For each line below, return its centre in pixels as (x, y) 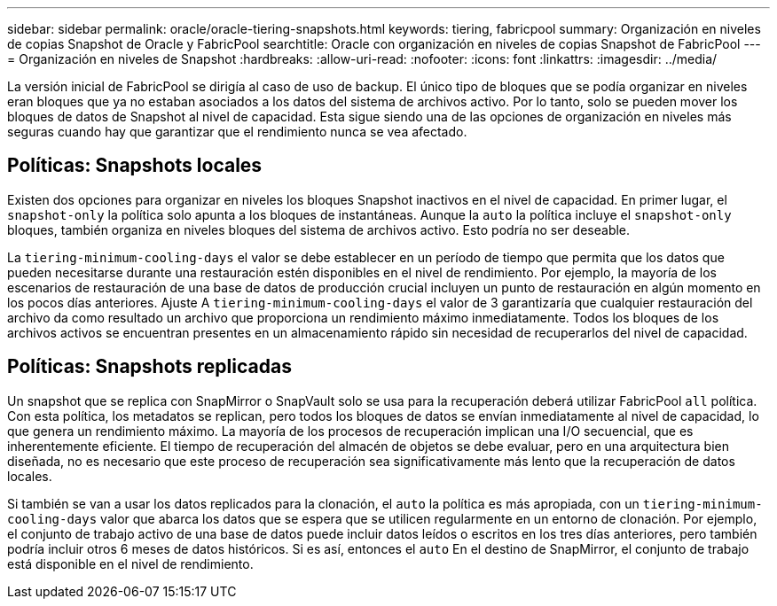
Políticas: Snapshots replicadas (149, 367)
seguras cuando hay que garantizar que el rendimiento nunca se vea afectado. (237, 132)
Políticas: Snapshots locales (135, 166)
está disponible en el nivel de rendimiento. (130, 563)
